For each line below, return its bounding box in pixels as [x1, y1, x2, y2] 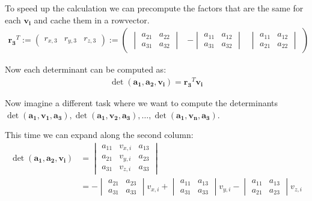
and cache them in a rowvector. [34, 13, 150, 26]
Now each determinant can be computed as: [5, 63, 167, 76]
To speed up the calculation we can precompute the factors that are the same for [5, 2, 304, 14]
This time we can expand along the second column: [5, 128, 194, 141]
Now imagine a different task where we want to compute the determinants [5, 96, 278, 109]
